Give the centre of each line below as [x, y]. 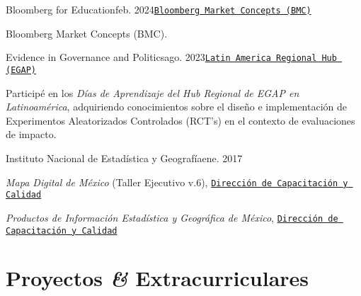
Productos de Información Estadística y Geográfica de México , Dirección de [172, 217]
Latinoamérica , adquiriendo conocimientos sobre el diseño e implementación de [177, 107]
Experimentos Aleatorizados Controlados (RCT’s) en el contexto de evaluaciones [180, 120]
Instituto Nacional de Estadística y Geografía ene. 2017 [124, 158]
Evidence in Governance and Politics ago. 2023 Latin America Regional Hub [171, 57]
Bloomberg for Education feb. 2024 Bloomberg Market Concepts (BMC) [159, 9]
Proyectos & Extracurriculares [157, 278]
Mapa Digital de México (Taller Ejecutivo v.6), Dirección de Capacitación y [177, 182]
